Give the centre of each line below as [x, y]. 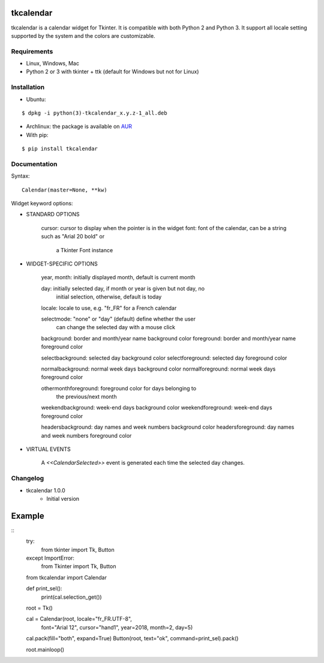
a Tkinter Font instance [85, 250]
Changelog [28, 479]
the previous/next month [86, 397]
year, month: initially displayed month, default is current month [118, 277]
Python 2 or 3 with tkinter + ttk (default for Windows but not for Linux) [112, 71]
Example [28, 516]
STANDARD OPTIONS [53, 214]
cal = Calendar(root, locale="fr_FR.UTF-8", [79, 619]
